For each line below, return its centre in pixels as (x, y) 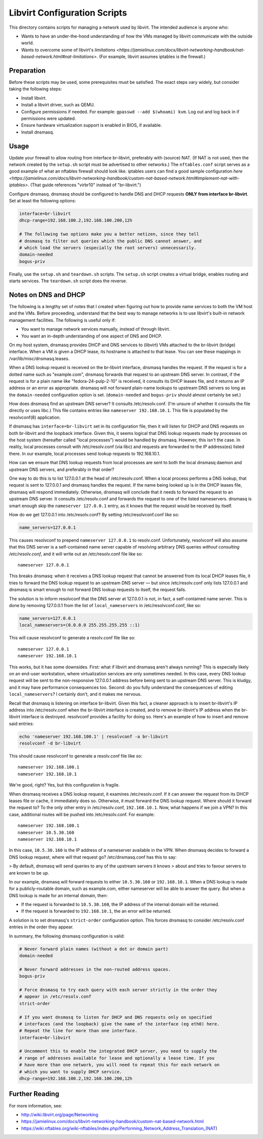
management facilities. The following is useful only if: (62, 320)
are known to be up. (29, 873)
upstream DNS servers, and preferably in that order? (62, 469)
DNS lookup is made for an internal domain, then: (58, 895)
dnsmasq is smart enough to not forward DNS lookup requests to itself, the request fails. (98, 589)
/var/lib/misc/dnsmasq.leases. (39, 358)
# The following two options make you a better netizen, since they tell (109, 234)
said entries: (21, 724)
